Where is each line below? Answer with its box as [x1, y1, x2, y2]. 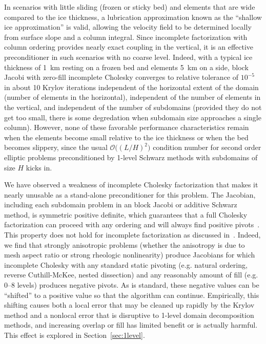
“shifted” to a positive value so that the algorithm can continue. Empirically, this [4, 289, 259, 300]
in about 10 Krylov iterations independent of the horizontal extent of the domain [4, 81, 259, 92]
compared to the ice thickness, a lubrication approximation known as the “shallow [4, 11, 262, 22]
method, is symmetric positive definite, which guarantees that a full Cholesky [4, 209, 248, 220]
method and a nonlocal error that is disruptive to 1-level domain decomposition [4, 309, 254, 320]
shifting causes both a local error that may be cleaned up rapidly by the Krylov [4, 299, 255, 310]
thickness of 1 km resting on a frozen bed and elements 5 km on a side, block [4, 61, 249, 72]
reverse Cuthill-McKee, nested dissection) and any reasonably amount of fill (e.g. [4, 269, 258, 280]
